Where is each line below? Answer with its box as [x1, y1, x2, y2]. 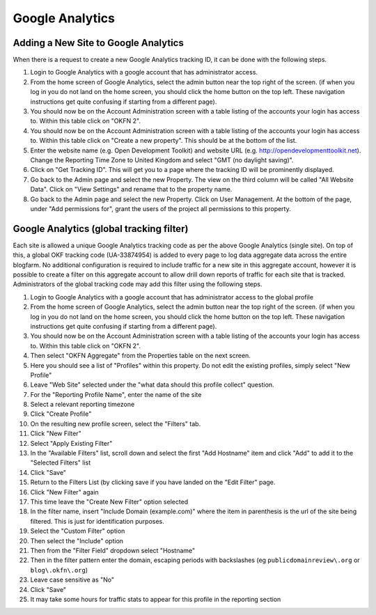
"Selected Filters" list [30, 458, 91, 467]
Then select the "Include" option [30, 536, 124, 545]
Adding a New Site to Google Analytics [13, 37, 184, 49]
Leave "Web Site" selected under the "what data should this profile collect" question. [30, 380, 274, 389]
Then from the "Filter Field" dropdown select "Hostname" [30, 546, 196, 554]
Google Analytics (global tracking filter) [13, 223, 189, 235]
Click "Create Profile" [30, 410, 92, 418]
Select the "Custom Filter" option [30, 527, 125, 536]
